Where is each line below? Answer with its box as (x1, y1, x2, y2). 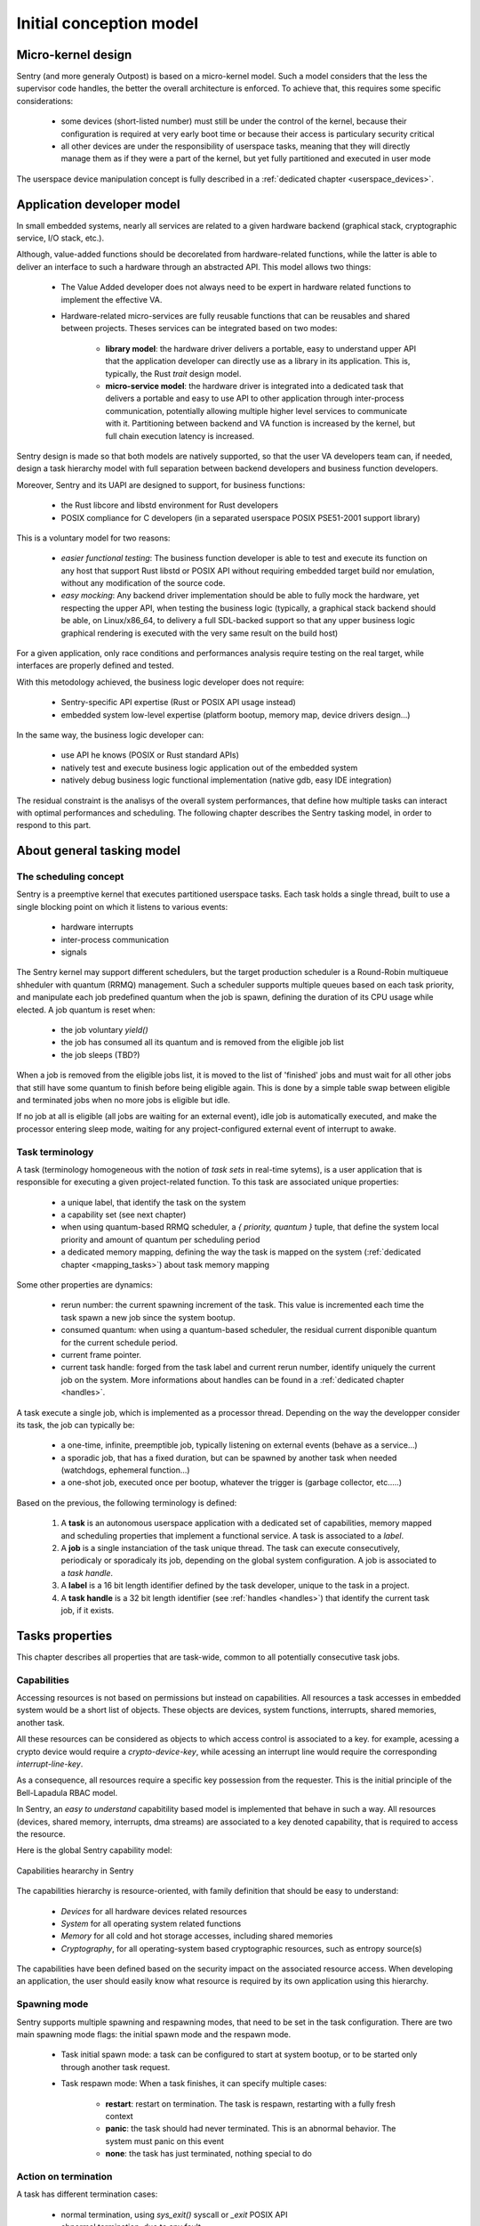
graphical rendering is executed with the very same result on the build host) (60, 628, 339, 638)
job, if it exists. (60, 1605, 115, 1615)
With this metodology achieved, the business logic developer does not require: (16, 677, 305, 687)
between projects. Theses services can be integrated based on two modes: (60, 323, 338, 334)
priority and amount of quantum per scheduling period (60, 1234, 260, 1245)
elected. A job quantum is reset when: (16, 1004, 156, 1015)
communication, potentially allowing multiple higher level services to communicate (105, 405, 408, 416)
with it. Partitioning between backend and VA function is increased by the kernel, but (105, 418, 415, 429)
